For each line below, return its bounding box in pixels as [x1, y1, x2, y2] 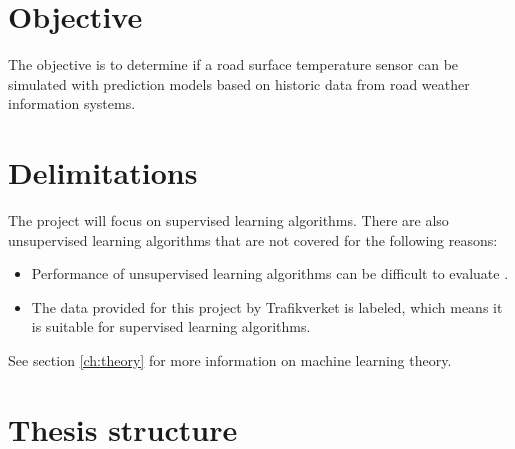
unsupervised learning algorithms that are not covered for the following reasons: [8, 229, 498, 250]
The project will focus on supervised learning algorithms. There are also [8, 210, 449, 231]
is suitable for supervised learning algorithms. [31, 316, 311, 337]
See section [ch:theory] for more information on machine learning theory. [8, 350, 452, 370]
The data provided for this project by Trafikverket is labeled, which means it [31, 296, 503, 317]
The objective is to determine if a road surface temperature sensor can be [8, 54, 459, 75]
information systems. [8, 93, 136, 114]
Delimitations [8, 152, 198, 193]
